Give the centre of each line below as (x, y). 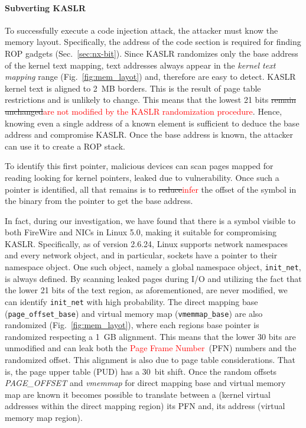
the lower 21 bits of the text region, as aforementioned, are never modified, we (146, 290)
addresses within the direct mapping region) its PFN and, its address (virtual (145, 406)
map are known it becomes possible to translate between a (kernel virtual (138, 394)
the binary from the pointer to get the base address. (99, 201)
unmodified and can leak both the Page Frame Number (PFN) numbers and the (151, 348)
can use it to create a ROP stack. (65, 146)
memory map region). (44, 417)
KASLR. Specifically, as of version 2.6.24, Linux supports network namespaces (147, 243)
